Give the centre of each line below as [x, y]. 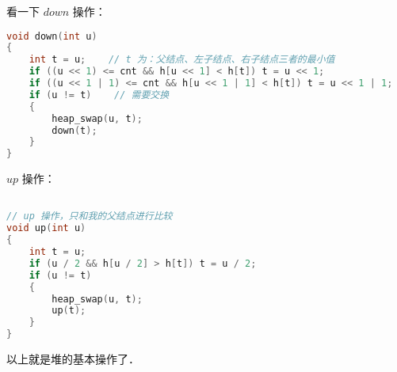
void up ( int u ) [46, 228]
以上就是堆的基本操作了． [73, 359]
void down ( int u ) [52, 36]
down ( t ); [74, 130]
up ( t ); [69, 311]
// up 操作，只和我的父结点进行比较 [90, 216]
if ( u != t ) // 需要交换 [99, 95]
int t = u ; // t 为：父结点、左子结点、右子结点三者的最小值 [182, 60]
